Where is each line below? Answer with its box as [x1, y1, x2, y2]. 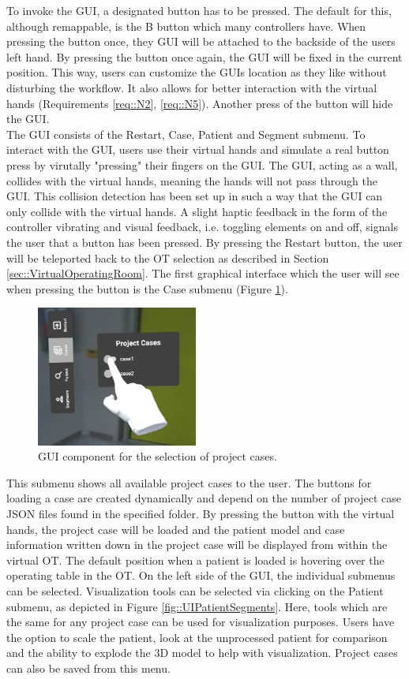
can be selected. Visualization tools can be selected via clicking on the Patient [6, 582, 384, 599]
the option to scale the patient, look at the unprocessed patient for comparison [6, 629, 388, 645]
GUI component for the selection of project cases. [38, 448, 277, 464]
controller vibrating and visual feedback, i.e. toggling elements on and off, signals [6, 218, 398, 235]
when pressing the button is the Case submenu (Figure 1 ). [6, 280, 288, 297]
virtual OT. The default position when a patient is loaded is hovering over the [6, 551, 385, 568]
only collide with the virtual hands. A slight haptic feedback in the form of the [6, 203, 388, 219]
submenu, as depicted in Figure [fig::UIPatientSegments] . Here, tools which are [6, 598, 388, 614]
